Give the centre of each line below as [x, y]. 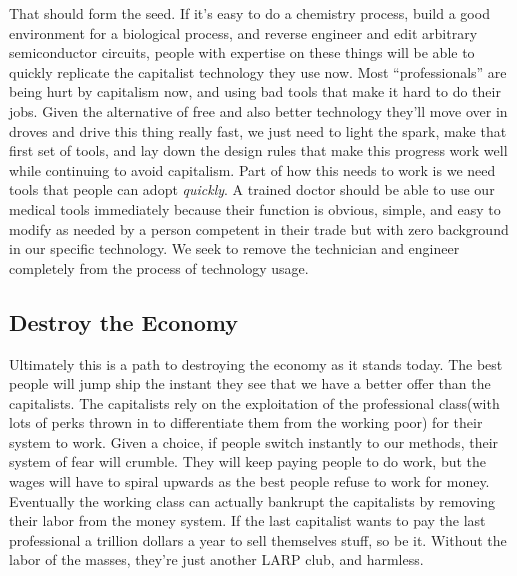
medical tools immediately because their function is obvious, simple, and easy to [255, 208]
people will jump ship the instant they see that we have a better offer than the [250, 383]
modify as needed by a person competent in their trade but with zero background [259, 228]
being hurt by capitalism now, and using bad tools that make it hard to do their [255, 91]
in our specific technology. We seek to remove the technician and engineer [234, 248]
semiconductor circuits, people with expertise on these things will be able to [242, 52]
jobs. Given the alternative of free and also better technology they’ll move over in [258, 110]
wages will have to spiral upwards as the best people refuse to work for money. [249, 481]
